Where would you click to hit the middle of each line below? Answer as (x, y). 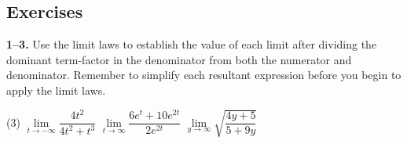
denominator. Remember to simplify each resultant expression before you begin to (204, 75)
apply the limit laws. (56, 90)
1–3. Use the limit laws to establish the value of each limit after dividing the (192, 44)
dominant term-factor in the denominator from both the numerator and (179, 59)
